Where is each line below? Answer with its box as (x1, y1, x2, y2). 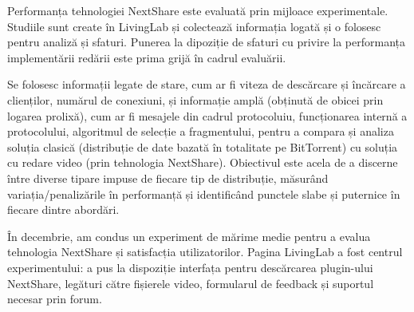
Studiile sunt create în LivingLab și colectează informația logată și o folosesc (7, 18, 381, 34)
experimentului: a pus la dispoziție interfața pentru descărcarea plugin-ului (7, 259, 373, 275)
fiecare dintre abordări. (7, 201, 120, 218)
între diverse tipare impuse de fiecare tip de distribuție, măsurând (7, 169, 329, 186)
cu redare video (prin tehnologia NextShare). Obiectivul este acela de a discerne (7, 154, 398, 171)
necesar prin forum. (7, 290, 102, 307)
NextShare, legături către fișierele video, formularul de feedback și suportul (7, 274, 374, 291)
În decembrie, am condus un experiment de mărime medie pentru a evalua (7, 227, 371, 244)
